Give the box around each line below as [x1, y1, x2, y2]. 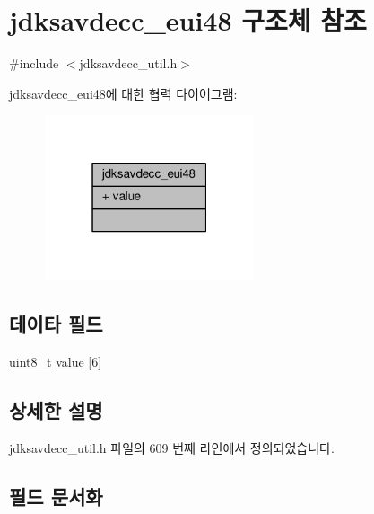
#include [9, 54, 59, 73]
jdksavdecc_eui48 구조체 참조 [9, 2, 367, 39]
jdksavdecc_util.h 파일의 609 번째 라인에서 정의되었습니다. [9, 439, 335, 456]
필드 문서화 [9, 482, 103, 510]
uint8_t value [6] [9, 352, 102, 371]
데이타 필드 [9, 310, 103, 338]
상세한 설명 [9, 396, 103, 424]
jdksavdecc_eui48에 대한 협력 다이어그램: [9, 84, 238, 102]
